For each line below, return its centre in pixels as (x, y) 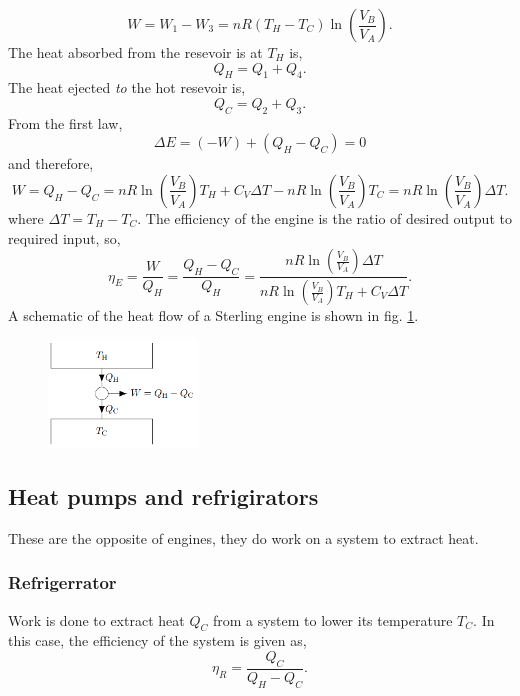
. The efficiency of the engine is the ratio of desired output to (324, 217)
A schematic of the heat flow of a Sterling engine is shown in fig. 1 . (213, 315)
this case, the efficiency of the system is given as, (157, 640)
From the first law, (65, 122)
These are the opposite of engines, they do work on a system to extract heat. (243, 537)
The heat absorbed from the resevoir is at (135, 52)
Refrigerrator (62, 582)
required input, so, (64, 237)
